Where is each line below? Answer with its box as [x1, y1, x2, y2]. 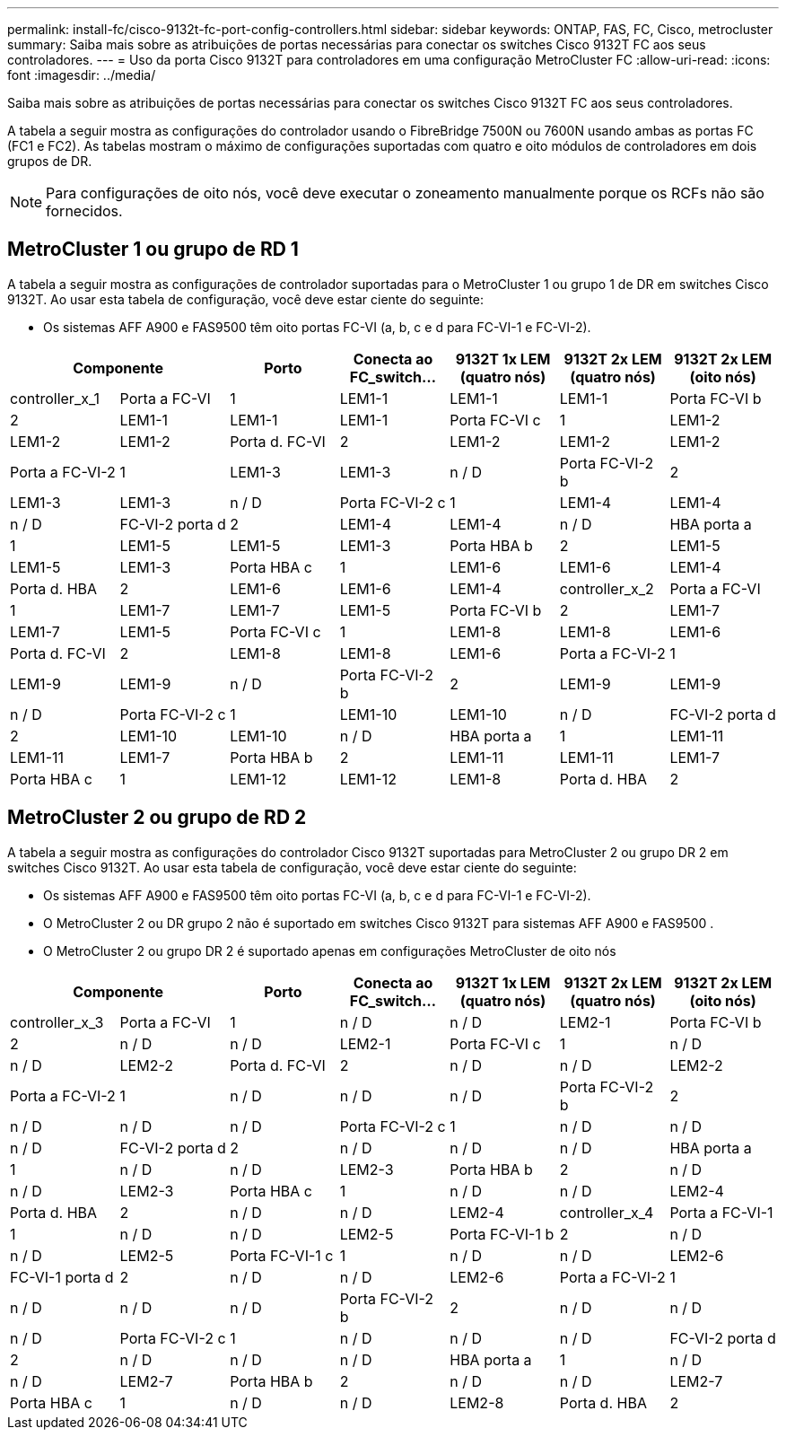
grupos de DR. [7, 153, 92, 169]
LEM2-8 [450, 1393, 504, 1412]
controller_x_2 [559, 579, 654, 598]
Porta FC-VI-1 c [230, 1246, 334, 1265]
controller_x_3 [10, 1012, 104, 1031]
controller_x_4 [559, 1203, 654, 1222]
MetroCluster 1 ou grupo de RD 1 [7, 238, 299, 261]
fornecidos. [46, 202, 123, 220]
